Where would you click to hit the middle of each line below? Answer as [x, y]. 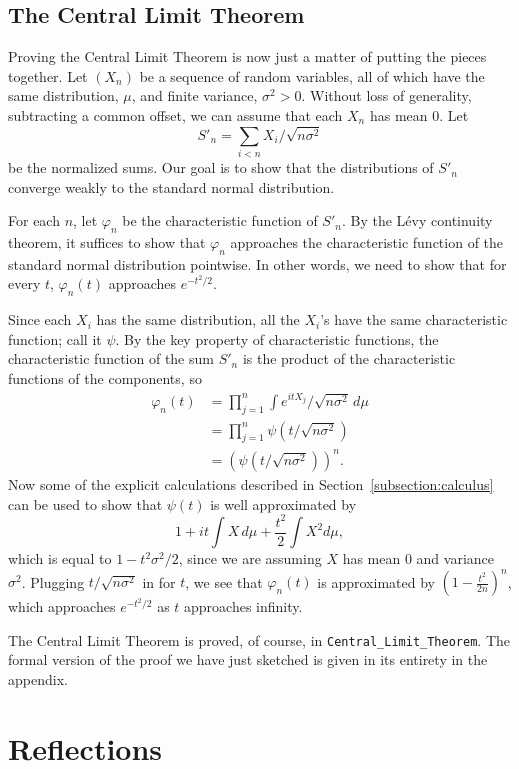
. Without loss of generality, [386, 95]
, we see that [224, 581]
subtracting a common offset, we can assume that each [175, 114]
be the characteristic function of [220, 220]
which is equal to [60, 558]
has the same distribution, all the [198, 319]
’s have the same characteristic [414, 319]
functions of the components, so [105, 378]
